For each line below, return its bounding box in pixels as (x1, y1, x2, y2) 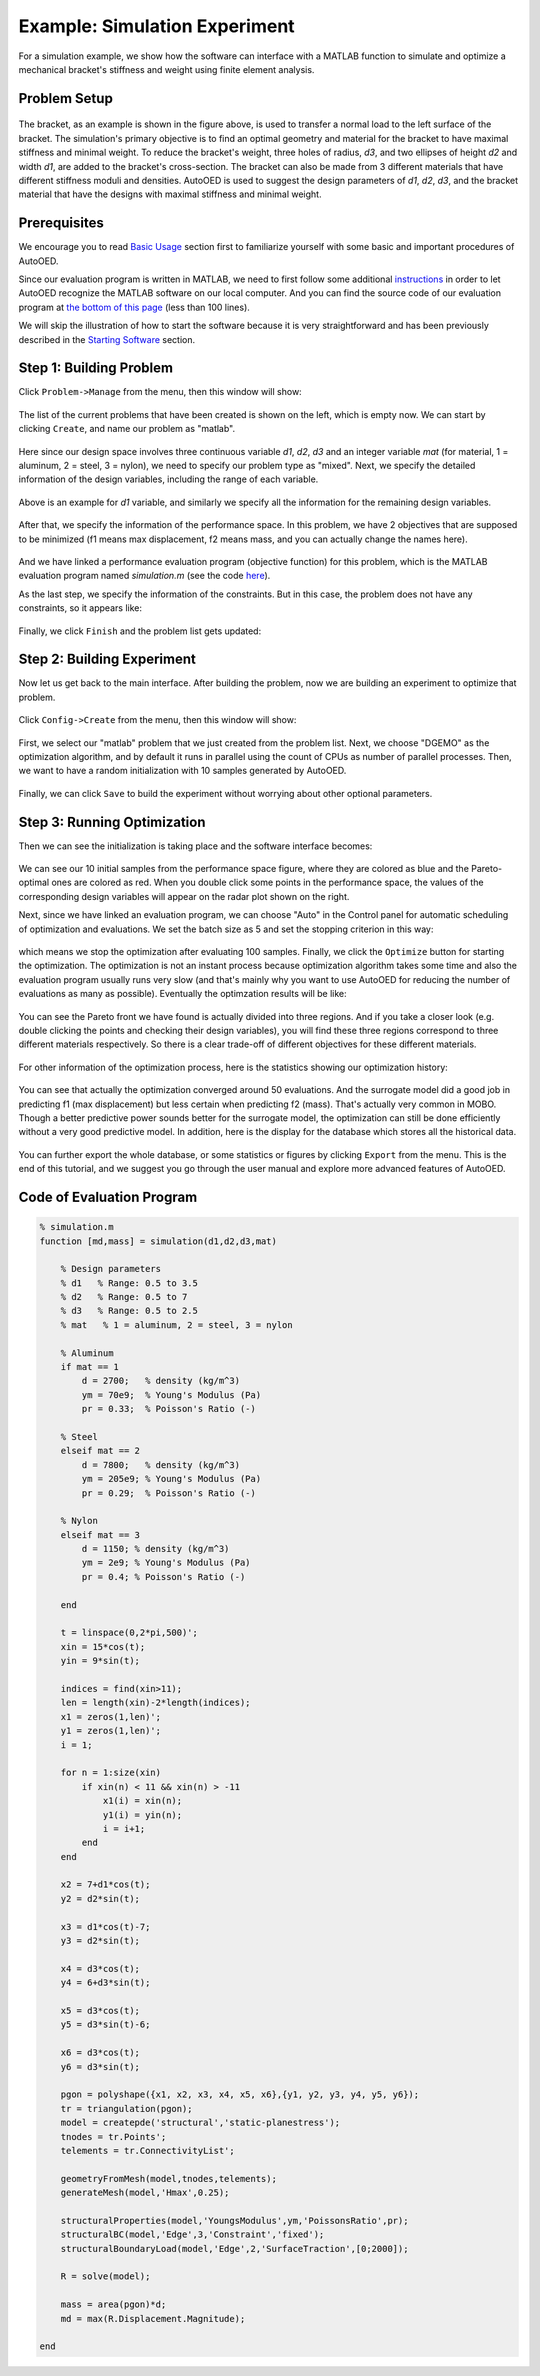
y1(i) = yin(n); (102, 1809, 183, 1820)
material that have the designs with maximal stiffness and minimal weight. (18, 188, 322, 200)
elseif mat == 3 (60, 1529, 140, 1540)
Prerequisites (18, 215, 104, 232)
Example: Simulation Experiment (18, 15, 295, 37)
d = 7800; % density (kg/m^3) (81, 1459, 240, 1470)
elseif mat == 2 (60, 1445, 140, 1457)
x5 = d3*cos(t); (60, 2005, 140, 2016)
